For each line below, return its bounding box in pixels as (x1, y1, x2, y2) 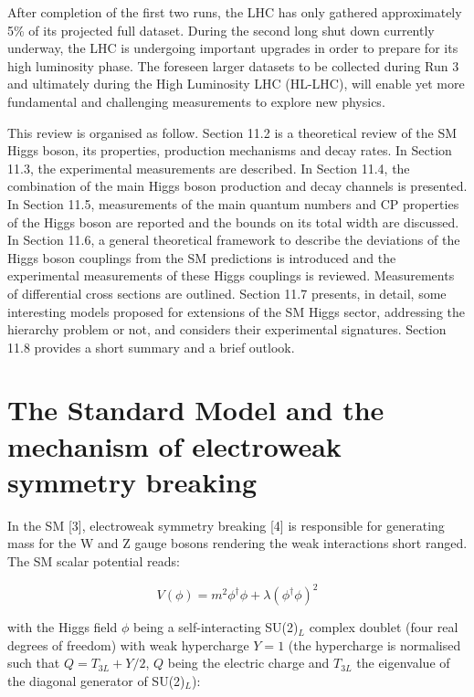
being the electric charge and (167, 653, 330, 672)
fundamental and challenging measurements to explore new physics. (7, 91, 385, 111)
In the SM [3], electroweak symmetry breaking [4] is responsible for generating (7, 515, 445, 534)
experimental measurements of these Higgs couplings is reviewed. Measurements (7, 266, 455, 285)
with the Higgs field (7, 618, 118, 637)
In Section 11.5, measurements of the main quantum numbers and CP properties (7, 194, 459, 213)
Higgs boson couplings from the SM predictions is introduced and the (7, 248, 396, 267)
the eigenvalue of (356, 653, 450, 672)
